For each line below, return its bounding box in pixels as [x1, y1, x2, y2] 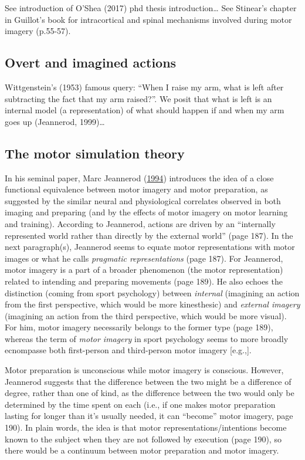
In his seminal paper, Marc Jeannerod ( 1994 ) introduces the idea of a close [5, 171, 274, 184]
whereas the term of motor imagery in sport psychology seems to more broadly [5, 332, 289, 344]
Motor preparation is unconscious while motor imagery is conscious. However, [5, 364, 284, 376]
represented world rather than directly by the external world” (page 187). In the [5, 229, 293, 241]
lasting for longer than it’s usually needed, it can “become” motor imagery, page [5, 410, 293, 422]
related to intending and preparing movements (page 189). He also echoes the [5, 275, 283, 287]
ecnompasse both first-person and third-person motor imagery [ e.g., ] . [5, 344, 252, 356]
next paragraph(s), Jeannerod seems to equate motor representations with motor [5, 241, 295, 253]
